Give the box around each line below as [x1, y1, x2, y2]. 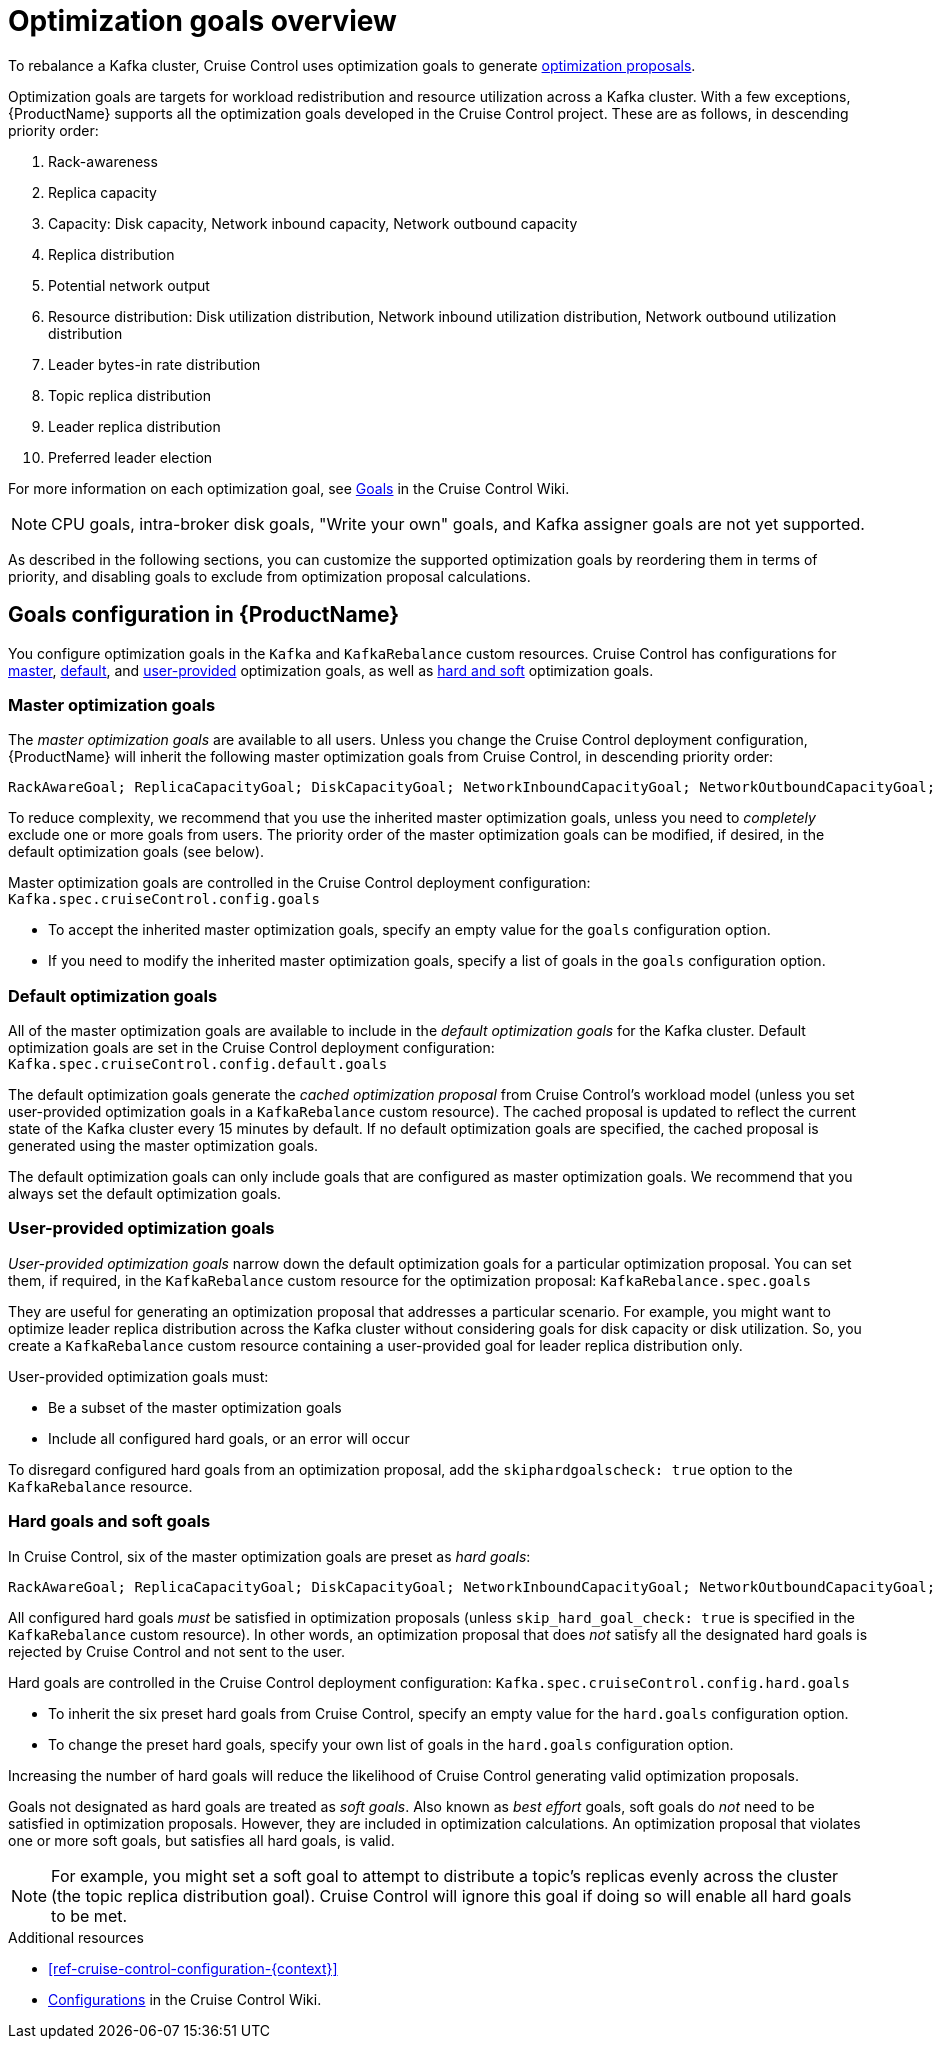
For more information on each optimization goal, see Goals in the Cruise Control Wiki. [8, 479, 570, 497]
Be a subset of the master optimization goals [48, 1398, 342, 1416]
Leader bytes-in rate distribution [48, 355, 261, 373]
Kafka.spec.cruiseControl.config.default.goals [8, 1056, 388, 1073]
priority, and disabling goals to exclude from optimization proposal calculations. [8, 567, 531, 585]
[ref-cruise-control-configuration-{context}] [48, 1959, 338, 1977]
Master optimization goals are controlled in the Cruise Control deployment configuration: [8, 874, 591, 892]
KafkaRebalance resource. [8, 1477, 193, 1495]
